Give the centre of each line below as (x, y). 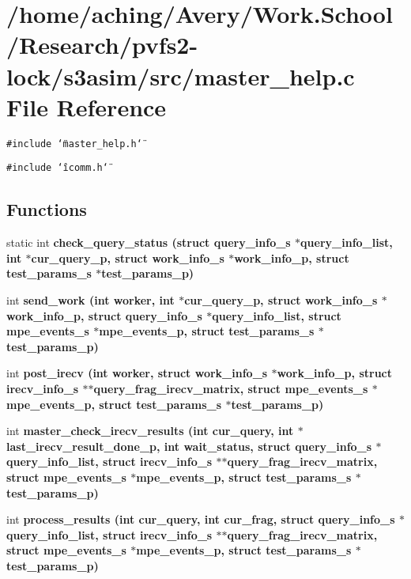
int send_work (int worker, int (90, 299)
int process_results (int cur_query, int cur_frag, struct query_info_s (201, 519)
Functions (47, 209)
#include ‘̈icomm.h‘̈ (57, 168)
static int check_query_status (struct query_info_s (149, 242)
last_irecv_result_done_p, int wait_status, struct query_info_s (189, 446)
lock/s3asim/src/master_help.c (181, 76)
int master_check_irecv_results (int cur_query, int (150, 431)
